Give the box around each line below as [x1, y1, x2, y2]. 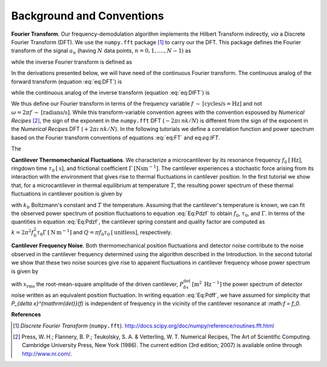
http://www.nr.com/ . [22, 350, 72, 357]
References [11, 311, 41, 318]
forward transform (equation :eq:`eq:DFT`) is [11, 78, 122, 85]
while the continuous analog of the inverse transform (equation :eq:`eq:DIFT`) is [11, 88, 210, 96]
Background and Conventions [11, 9, 164, 22]
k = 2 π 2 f [11, 228, 34, 236]
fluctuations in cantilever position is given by [11, 190, 122, 197]
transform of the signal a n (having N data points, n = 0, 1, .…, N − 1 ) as [11, 47, 191, 56]
